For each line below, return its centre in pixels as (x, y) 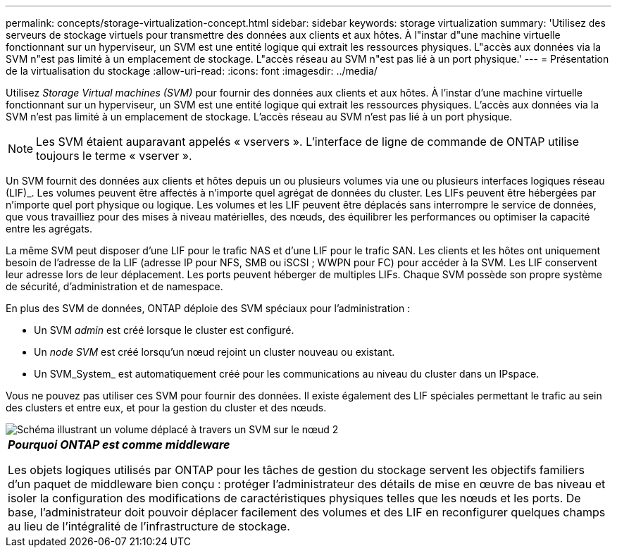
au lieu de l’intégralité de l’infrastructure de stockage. (149, 526)
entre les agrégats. (49, 229)
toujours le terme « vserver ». (114, 156)
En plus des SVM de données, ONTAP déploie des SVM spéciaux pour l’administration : (208, 308)
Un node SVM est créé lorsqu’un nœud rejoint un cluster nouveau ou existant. (214, 352)
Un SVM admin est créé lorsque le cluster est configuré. (164, 330)
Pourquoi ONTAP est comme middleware (119, 445)
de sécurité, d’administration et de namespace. (114, 286)
